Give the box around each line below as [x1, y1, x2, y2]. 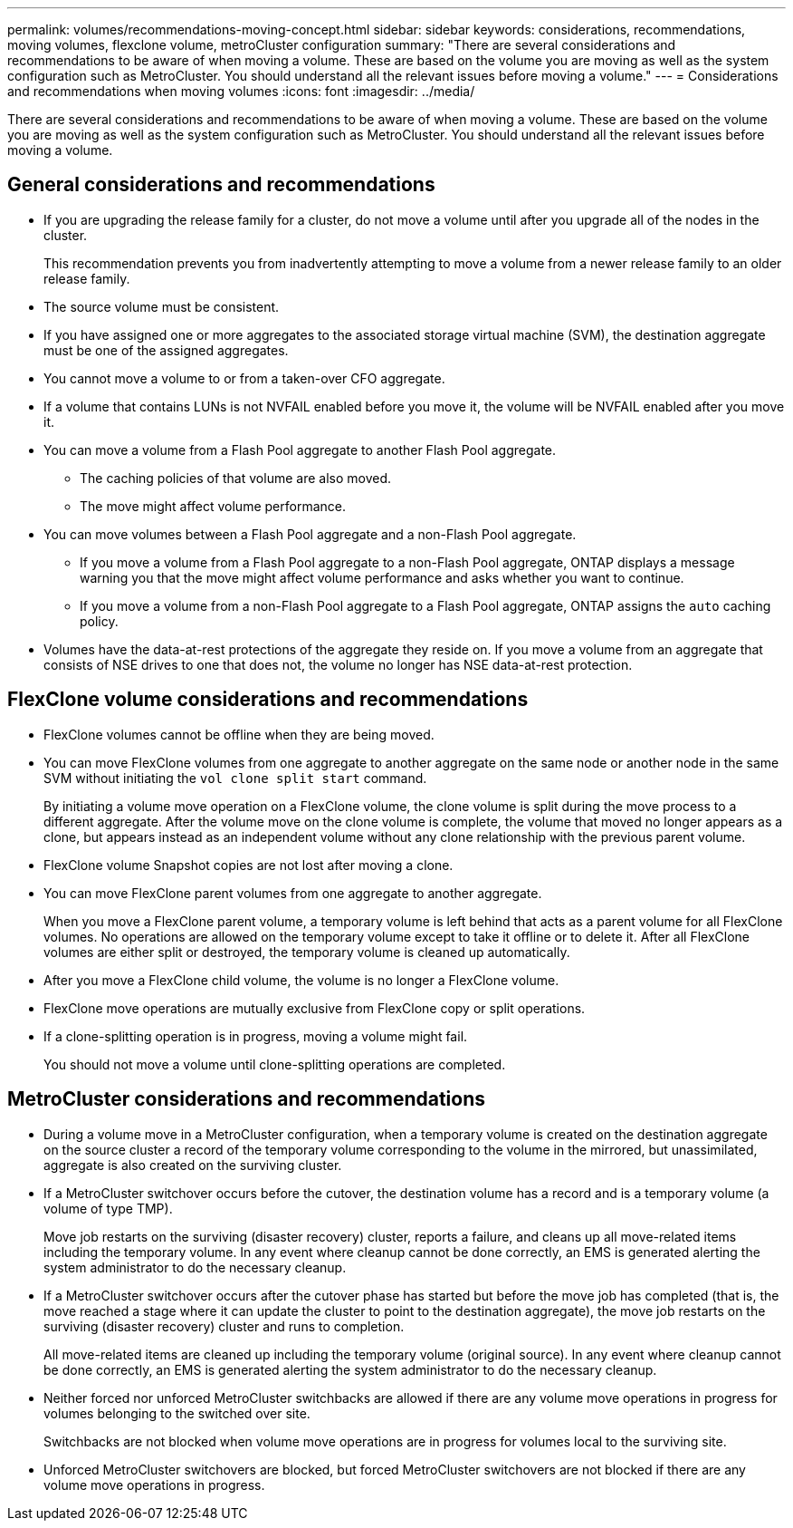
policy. [80, 613, 119, 629]
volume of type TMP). [43, 1200, 173, 1216]
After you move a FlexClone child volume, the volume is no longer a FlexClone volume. [43, 972, 559, 988]
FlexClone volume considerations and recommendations [7, 688, 529, 711]
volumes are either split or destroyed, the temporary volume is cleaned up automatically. [43, 943, 570, 960]
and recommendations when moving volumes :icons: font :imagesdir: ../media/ [7, 83, 475, 99]
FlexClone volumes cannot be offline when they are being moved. [43, 726, 435, 742]
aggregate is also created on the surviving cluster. [43, 1156, 342, 1173]
